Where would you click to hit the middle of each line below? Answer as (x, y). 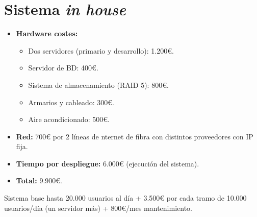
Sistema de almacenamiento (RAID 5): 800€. (98, 85)
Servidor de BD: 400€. (63, 68)
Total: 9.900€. (39, 180)
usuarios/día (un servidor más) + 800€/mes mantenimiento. (98, 208)
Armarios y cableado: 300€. (71, 102)
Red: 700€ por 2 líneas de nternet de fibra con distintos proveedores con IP (135, 136)
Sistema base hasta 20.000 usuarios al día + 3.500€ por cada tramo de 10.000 (125, 198)
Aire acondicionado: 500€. (69, 119)
